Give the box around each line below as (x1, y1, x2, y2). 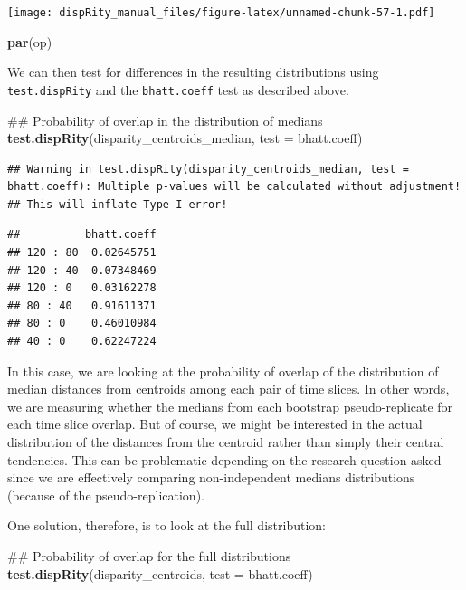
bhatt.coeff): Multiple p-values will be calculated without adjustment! (7, 180, 461, 194)
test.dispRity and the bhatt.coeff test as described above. (7, 80, 349, 99)
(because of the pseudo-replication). (7, 485, 204, 504)
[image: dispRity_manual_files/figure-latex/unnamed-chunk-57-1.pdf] (7, 6, 435, 19)
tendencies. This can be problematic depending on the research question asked (7, 450, 442, 469)
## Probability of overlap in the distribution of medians (7, 110, 323, 129)
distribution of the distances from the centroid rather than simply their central (7, 433, 444, 451)
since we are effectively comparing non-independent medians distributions (7, 468, 415, 487)
